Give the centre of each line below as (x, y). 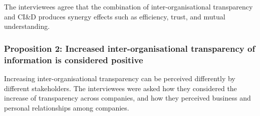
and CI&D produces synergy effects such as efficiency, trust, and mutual (115, 16)
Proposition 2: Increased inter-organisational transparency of (130, 48)
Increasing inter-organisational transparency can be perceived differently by (120, 78)
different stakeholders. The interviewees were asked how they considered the (120, 88)
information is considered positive (74, 59)
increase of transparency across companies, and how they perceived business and (127, 98)
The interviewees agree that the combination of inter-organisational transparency (128, 6)
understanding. (27, 26)
